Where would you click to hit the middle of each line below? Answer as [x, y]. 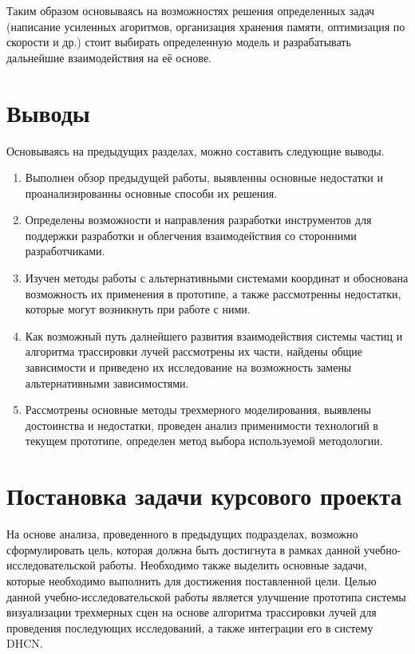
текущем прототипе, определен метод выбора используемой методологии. [204, 441]
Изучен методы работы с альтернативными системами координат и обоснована [217, 278]
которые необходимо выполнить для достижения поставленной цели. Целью [192, 580]
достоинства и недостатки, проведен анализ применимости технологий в [202, 425]
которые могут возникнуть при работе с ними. [138, 309]
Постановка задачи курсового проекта [204, 496]
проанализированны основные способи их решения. [151, 193]
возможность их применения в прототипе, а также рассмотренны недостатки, [213, 293]
